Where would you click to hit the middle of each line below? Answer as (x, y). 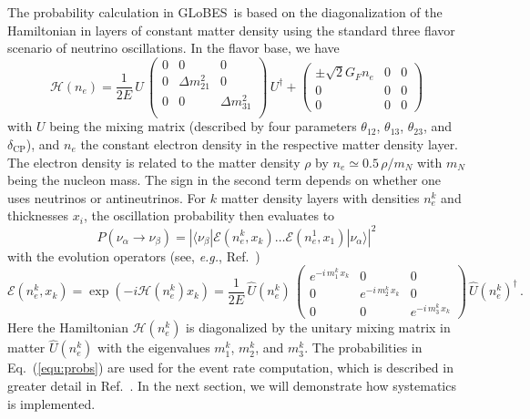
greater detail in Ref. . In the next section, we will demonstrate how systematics (232, 385)
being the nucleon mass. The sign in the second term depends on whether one (224, 180)
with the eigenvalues (153, 347)
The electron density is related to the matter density (154, 162)
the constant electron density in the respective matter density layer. (270, 144)
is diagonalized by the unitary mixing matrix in (318, 327)
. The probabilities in (363, 347)
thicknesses (38, 215)
